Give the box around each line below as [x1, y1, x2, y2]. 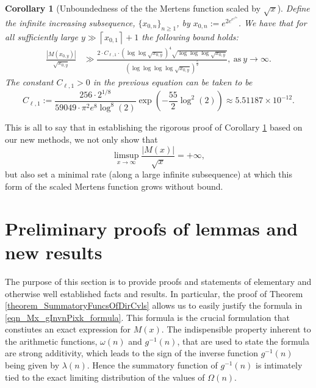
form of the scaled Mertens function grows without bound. [5, 180, 223, 193]
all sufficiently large [5, 30, 78, 43]
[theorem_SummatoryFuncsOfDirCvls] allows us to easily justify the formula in [5, 299, 303, 312]
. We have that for [238, 16, 307, 29]
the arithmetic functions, [5, 334, 98, 347]
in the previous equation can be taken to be [93, 76, 253, 88]
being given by [5, 359, 60, 372]
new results [5, 239, 102, 264]
